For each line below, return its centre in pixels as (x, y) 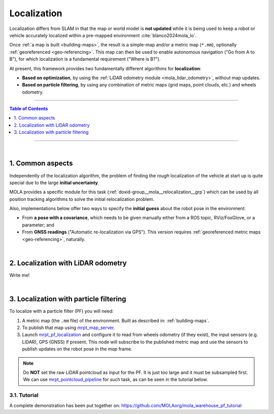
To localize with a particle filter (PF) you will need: (61, 311)
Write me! (20, 275)
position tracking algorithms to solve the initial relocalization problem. (82, 199)
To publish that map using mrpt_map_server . (68, 328)
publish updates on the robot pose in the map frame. (77, 349)
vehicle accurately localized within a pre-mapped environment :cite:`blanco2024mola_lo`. (103, 35)
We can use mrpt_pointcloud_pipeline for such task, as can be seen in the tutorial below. (115, 379)
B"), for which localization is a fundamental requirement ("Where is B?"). (85, 59)
